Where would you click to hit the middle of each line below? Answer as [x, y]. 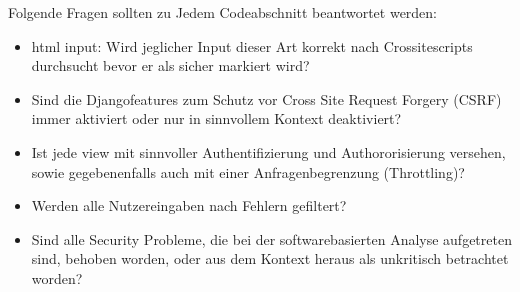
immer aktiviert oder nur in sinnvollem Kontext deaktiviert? [216, 118]
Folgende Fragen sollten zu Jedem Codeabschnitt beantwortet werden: [223, 12]
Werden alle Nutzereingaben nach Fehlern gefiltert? [189, 205]
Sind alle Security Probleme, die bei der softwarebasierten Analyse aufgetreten [271, 238]
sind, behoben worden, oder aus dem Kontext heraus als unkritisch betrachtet [270, 258]
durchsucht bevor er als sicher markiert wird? [170, 65]
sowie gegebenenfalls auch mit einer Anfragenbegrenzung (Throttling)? [248, 171]
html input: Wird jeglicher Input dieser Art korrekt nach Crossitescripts [252, 45]
